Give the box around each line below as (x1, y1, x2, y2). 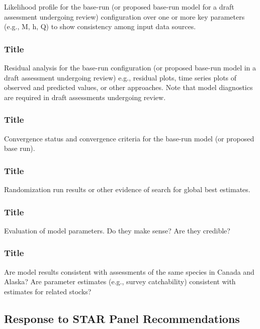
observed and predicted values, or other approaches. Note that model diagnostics (4, 82, 253, 93)
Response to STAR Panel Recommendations (4, 310, 240, 326)
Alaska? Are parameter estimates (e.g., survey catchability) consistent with (4, 276, 236, 287)
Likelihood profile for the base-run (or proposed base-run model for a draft (4, 2, 234, 12)
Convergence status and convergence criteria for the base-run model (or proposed (4, 133, 254, 143)
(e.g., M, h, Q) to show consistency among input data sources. (4, 21, 196, 32)
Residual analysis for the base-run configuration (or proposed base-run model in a (4, 62, 256, 72)
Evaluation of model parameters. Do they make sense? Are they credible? (4, 225, 230, 235)
